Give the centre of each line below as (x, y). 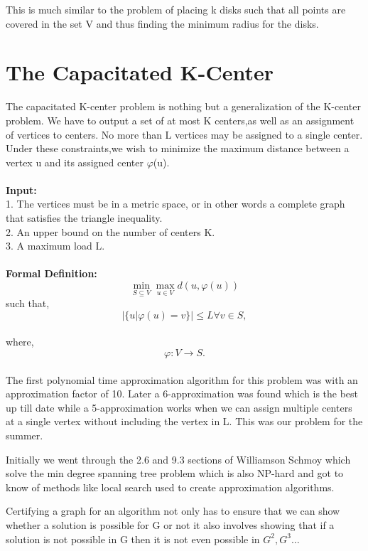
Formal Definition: (52, 273)
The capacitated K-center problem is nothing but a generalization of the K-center (183, 106)
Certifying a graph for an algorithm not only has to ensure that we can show (173, 511)
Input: (21, 189)
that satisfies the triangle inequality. (84, 218)
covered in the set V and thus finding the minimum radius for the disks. (162, 23)
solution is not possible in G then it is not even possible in (133, 539)
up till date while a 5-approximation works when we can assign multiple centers (179, 407)
